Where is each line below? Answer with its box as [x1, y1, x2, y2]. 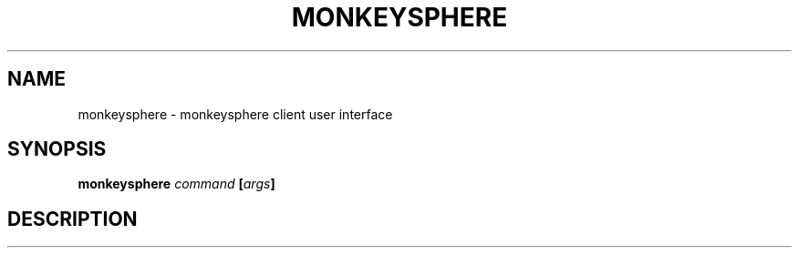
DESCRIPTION [7, 207, 138, 230]
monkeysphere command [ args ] [78, 176, 275, 192]
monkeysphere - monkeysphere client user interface [78, 106, 393, 122]
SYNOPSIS [7, 138, 107, 161]
